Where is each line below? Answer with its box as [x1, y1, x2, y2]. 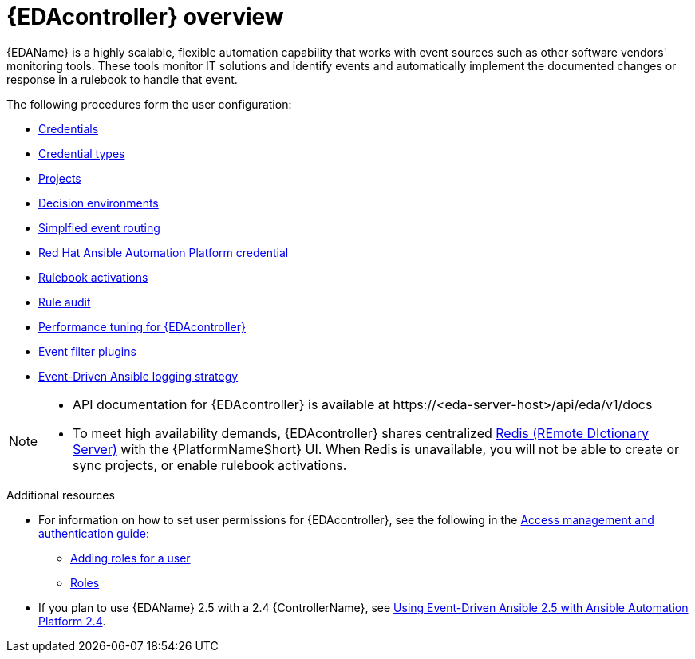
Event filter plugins [38, 344, 136, 358]
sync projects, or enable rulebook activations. [73, 456, 347, 473]
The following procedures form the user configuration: [6, 97, 292, 111]
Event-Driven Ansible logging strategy [38, 369, 239, 383]
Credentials [38, 121, 99, 136]
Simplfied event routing [38, 220, 160, 235]
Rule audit [38, 294, 91, 309]
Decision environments [38, 195, 159, 210]
